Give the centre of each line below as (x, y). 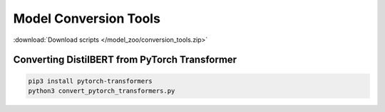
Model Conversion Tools (87, 18)
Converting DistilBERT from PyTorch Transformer (125, 60)
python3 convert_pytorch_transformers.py (102, 91)
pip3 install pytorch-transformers (90, 81)
